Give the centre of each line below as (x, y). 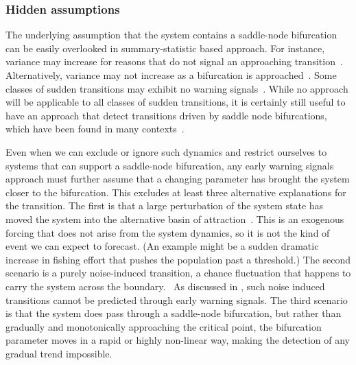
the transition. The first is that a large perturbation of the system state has (165, 205)
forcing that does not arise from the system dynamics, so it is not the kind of (168, 232)
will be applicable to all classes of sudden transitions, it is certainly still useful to (176, 102)
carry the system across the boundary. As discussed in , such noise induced (165, 286)
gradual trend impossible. (59, 353)
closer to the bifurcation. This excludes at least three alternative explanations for (176, 192)
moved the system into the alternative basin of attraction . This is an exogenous (175, 219)
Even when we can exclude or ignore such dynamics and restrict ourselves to (166, 151)
